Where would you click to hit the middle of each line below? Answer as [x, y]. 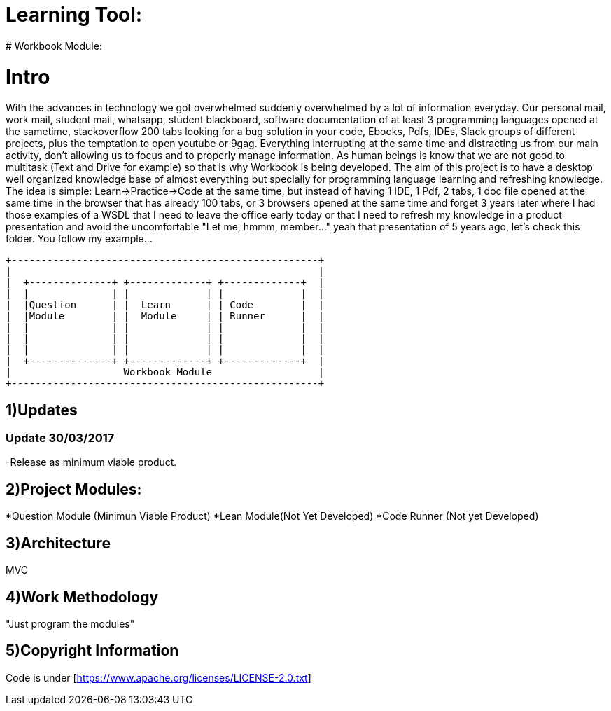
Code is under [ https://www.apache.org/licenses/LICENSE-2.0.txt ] [159, 677]
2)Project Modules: [74, 489]
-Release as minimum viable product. [91, 462]
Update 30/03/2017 [60, 438]
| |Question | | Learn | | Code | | [165, 305]
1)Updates [42, 410]
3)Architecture [58, 543]
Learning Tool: [74, 15]
